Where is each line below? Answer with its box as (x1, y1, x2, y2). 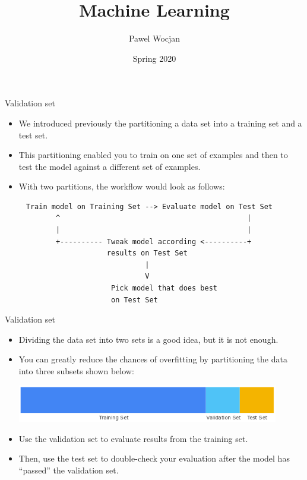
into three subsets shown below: (18, 365, 134, 377)
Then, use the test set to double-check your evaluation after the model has (18, 452, 290, 465)
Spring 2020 (132, 52, 176, 64)
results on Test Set (106, 249, 188, 258)
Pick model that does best (110, 284, 217, 293)
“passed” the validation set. (18, 463, 119, 476)
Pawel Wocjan (128, 32, 181, 45)
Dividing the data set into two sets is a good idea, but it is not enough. (18, 333, 278, 345)
